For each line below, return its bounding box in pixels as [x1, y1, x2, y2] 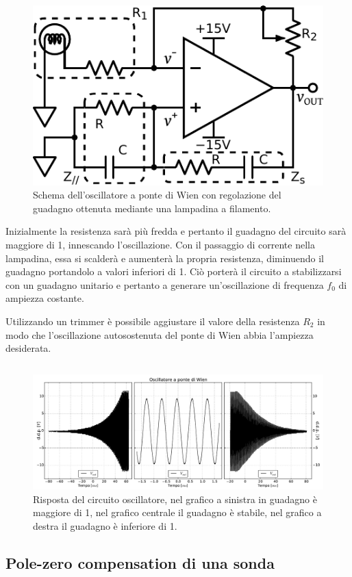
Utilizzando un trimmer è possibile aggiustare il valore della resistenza [5, 313, 300, 328]
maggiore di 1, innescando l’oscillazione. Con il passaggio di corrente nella [5, 237, 315, 251]
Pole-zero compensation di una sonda [5, 552, 275, 573]
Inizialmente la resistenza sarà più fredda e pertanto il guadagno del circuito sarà [5, 224, 347, 238]
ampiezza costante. [5, 291, 84, 305]
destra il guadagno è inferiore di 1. [33, 518, 177, 533]
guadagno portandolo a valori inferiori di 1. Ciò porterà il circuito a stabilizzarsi [5, 264, 342, 279]
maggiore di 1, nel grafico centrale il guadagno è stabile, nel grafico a [33, 505, 322, 520]
